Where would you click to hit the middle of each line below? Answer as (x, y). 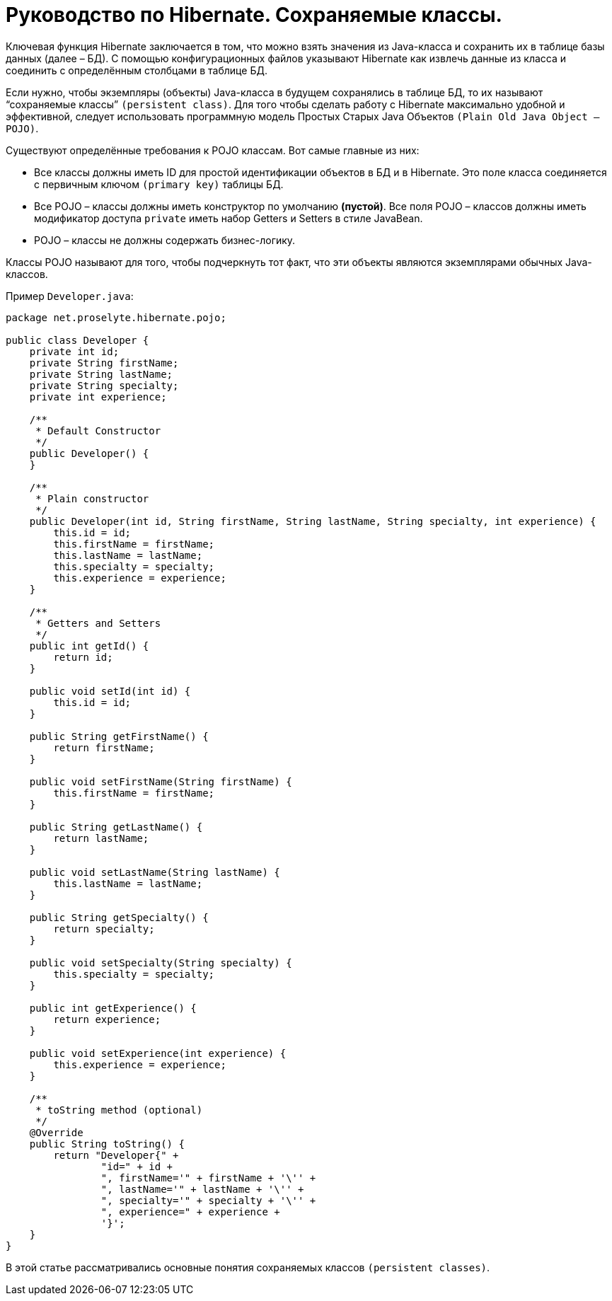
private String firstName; (104, 363)
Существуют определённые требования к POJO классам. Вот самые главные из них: (213, 150)
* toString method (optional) (119, 1110)
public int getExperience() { (113, 1008)
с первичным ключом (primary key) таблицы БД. (159, 184)
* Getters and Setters (98, 623)
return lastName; (101, 838)
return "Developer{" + (116, 1155)
